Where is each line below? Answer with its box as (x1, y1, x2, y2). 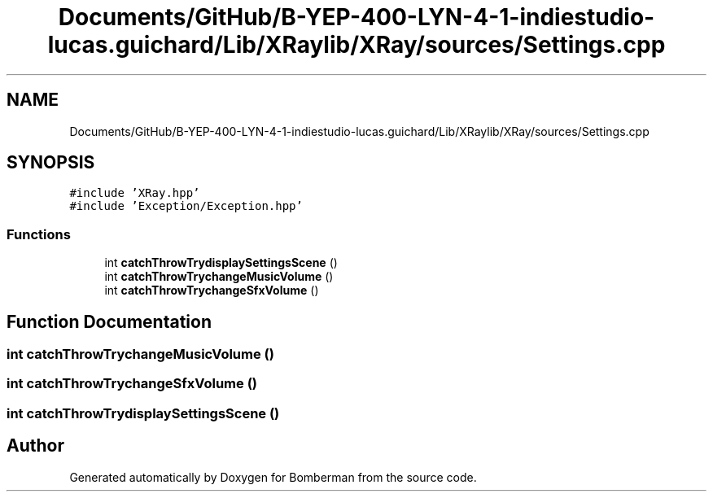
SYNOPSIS (7, 152, 95, 173)
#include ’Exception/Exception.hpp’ (69, 199, 303, 213)
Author (7, 435, 64, 456)
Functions (7, 225, 71, 242)
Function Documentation (7, 311, 212, 332)
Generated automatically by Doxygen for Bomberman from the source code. (69, 470, 477, 484)
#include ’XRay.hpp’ (69, 186, 200, 200)
